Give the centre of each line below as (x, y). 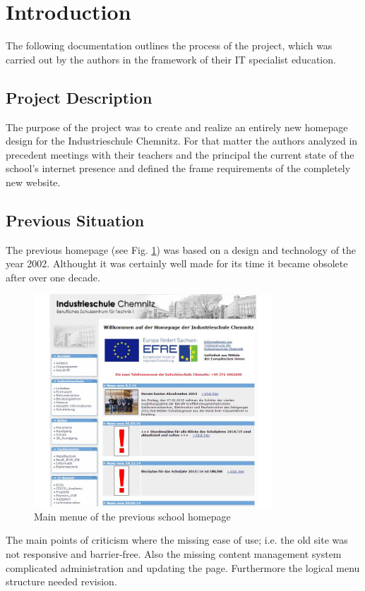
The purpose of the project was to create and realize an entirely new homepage (177, 127)
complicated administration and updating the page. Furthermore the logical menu (183, 567)
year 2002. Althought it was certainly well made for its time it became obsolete (177, 263)
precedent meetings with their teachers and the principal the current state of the (180, 154)
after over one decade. (53, 277)
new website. (33, 182)
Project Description (79, 97)
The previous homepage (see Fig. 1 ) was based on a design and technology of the (181, 249)
